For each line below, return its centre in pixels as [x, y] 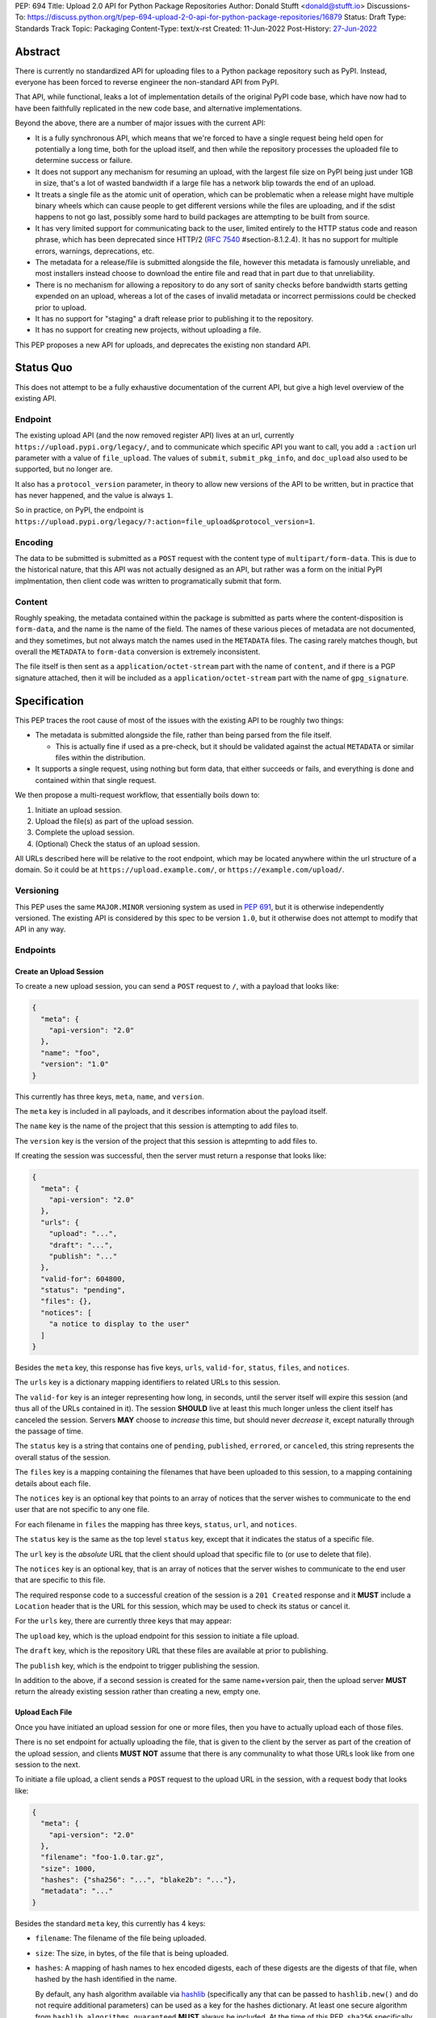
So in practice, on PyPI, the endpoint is [80, 510]
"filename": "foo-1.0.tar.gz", [103, 1857]
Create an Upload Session [59, 971]
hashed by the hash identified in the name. [106, 1979]
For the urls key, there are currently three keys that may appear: [123, 1621]
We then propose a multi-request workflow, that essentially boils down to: [137, 795]
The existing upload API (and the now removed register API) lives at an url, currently [155, 435]
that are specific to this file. [60, 1580]
